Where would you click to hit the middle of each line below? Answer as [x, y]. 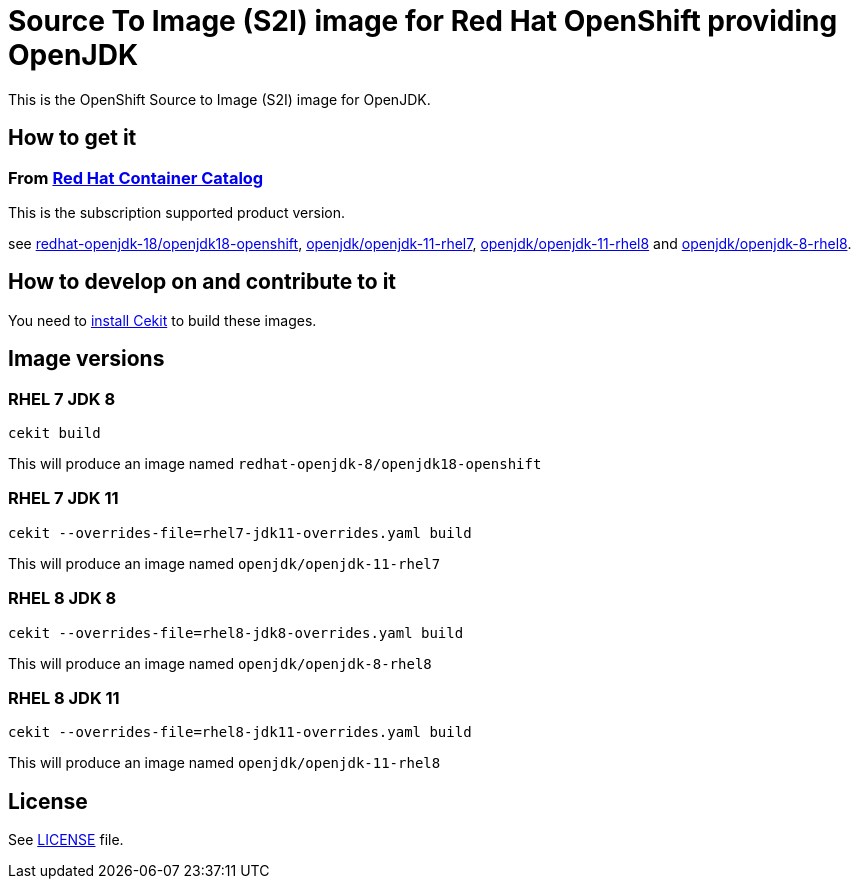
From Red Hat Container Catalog [136, 177]
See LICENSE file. [66, 840]
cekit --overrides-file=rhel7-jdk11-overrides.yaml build [240, 532]
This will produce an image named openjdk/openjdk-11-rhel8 [224, 763]
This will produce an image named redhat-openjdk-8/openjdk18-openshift [275, 464]
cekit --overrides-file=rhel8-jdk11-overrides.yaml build [240, 732]
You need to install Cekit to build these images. [162, 320]
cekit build [54, 433]
